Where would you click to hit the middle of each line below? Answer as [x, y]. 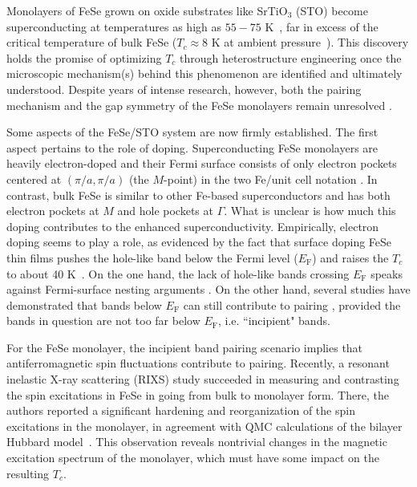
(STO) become [332, 10]
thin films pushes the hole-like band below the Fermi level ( [152, 257]
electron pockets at [53, 211]
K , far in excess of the [322, 26]
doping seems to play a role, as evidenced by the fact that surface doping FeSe [199, 242]
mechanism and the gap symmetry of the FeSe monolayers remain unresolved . [199, 105]
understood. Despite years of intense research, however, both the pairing [184, 89]
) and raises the [350, 257]
